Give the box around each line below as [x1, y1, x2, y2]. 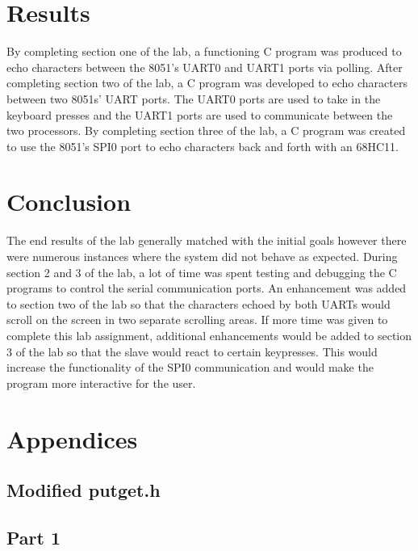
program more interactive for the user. [6, 374, 196, 391]
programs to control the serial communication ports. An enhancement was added [6, 280, 407, 297]
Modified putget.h [6, 477, 161, 503]
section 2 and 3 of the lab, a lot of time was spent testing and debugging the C [6, 263, 397, 280]
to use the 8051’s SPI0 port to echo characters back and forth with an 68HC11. [6, 137, 399, 154]
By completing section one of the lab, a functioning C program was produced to [6, 43, 402, 60]
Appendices [6, 422, 138, 455]
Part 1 [6, 524, 61, 549]
